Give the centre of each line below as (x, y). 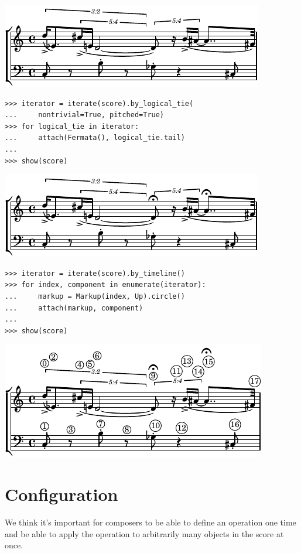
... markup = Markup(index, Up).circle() (95, 296)
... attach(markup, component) (74, 308)
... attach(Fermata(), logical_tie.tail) (95, 138)
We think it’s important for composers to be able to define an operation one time (150, 522)
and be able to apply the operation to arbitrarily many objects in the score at (144, 533)
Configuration (61, 494)
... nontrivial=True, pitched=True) (85, 115)
